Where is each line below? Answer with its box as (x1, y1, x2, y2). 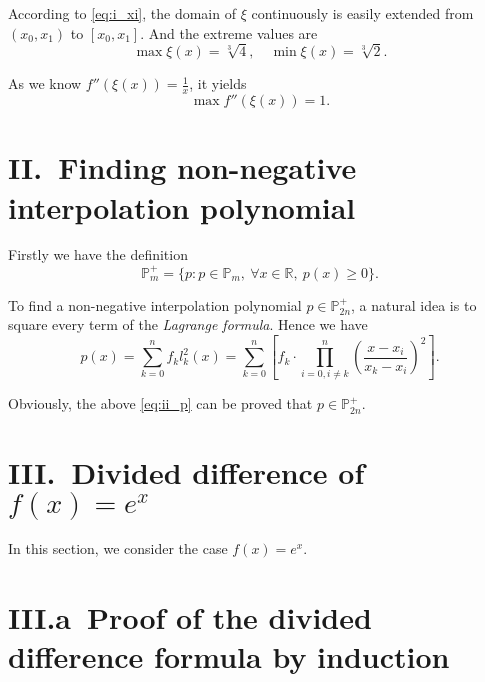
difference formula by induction (8, 636, 450, 677)
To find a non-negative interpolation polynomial (8, 294, 302, 315)
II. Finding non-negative (8, 147, 357, 188)
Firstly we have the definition (8, 244, 188, 265)
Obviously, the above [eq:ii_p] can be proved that (8, 393, 313, 414)
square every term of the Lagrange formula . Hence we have (8, 314, 368, 335)
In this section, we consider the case (8, 538, 228, 559)
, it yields (189, 73, 247, 94)
